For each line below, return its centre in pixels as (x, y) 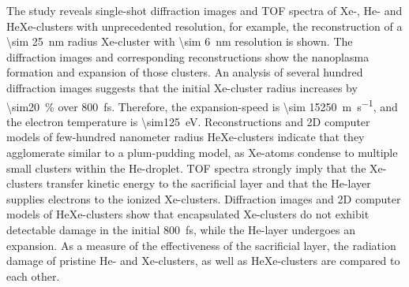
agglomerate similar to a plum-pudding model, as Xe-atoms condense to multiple (202, 152)
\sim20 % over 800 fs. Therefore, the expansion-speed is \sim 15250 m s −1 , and (202, 105)
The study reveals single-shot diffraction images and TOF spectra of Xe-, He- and (204, 10)
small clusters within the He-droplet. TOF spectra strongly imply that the (186, 168)
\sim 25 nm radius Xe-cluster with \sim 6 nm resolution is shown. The (180, 41)
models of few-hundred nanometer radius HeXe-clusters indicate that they (186, 137)
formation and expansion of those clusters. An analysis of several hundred (185, 72)
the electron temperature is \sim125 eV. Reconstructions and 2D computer (188, 121)
